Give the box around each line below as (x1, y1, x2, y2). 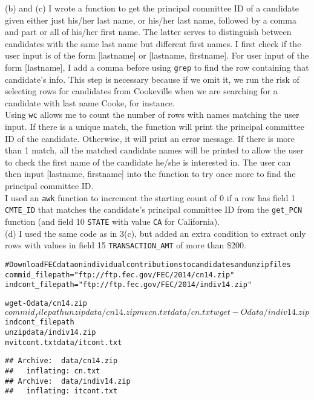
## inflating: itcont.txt (5, 387, 118, 396)
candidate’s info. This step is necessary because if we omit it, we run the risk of (5, 73, 299, 85)
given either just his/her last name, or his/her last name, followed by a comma (5, 13, 296, 26)
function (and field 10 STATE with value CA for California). (5, 215, 220, 227)
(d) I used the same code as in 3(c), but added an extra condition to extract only (5, 227, 306, 239)
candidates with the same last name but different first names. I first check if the (5, 37, 301, 50)
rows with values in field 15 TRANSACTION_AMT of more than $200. (5, 239, 246, 251)
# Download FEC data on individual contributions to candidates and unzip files (5, 260, 291, 269)
